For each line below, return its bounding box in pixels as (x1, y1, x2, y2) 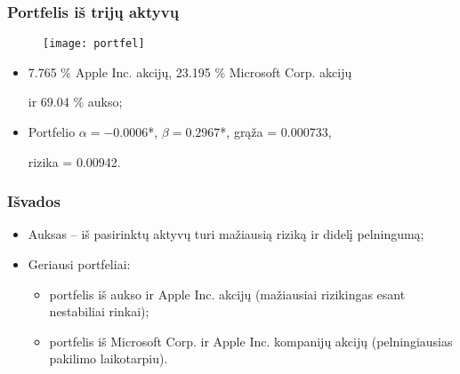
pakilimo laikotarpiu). (49, 349, 168, 368)
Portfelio (28, 123, 76, 141)
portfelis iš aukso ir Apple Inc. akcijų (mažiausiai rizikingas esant (49, 284, 406, 303)
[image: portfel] (43, 37, 145, 51)
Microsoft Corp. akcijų (229, 62, 352, 81)
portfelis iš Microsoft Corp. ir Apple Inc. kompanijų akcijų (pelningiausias (49, 331, 453, 350)
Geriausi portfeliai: (28, 255, 131, 274)
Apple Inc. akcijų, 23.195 (75, 62, 211, 81)
